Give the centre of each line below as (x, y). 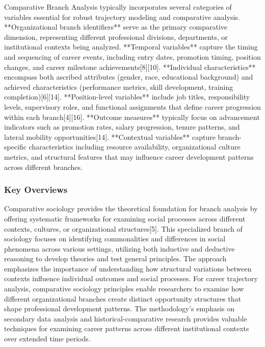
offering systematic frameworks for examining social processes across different (125, 218)
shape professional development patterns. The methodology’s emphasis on (120, 308)
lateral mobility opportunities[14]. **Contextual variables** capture (110, 137)
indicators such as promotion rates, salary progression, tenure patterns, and (122, 127)
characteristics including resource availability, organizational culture (135, 147)
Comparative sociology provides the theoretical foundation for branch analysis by (131, 208)
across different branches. (43, 167)
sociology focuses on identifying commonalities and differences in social (115, 239)
